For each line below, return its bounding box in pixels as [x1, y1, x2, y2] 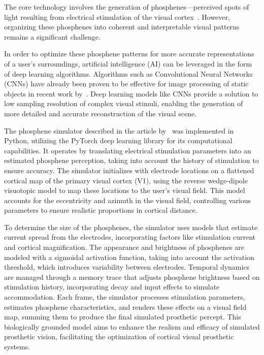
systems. [4, 341, 30, 351]
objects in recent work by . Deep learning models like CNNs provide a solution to [4, 88, 258, 99]
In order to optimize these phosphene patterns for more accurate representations [4, 48, 254, 59]
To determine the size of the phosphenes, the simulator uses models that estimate [4, 221, 258, 232]
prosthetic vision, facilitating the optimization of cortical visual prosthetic [4, 331, 234, 342]
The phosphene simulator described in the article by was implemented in [4, 125, 234, 136]
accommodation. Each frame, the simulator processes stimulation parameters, [4, 292, 245, 302]
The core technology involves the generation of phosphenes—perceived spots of [4, 2, 249, 12]
